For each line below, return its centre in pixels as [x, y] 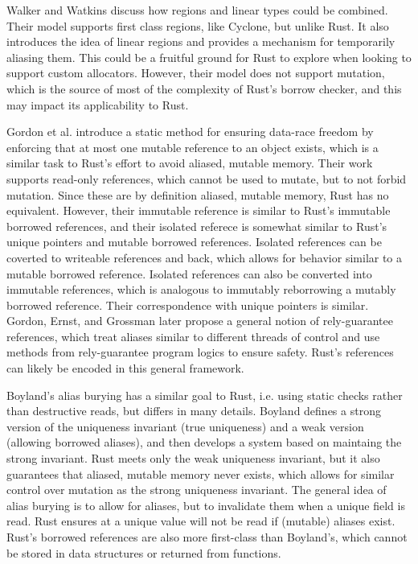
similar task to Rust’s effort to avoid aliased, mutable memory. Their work [190, 163]
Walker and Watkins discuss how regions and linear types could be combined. [197, 10]
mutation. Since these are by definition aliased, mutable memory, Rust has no [198, 194]
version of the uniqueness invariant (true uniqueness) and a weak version [185, 426]
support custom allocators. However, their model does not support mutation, [196, 73]
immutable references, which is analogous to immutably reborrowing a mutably [201, 289]
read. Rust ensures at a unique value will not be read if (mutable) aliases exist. [201, 521]
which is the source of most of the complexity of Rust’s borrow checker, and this [204, 88]
